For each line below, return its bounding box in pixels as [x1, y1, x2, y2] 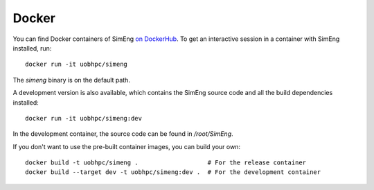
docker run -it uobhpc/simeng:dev [25, 114, 142, 122]
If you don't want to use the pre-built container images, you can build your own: [12, 142, 240, 150]
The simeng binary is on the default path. [12, 76, 131, 84]
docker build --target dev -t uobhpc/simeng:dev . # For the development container [25, 169, 321, 176]
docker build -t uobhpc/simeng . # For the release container [25, 159, 307, 166]
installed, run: [12, 44, 52, 52]
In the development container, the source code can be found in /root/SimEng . [12, 130, 233, 138]
